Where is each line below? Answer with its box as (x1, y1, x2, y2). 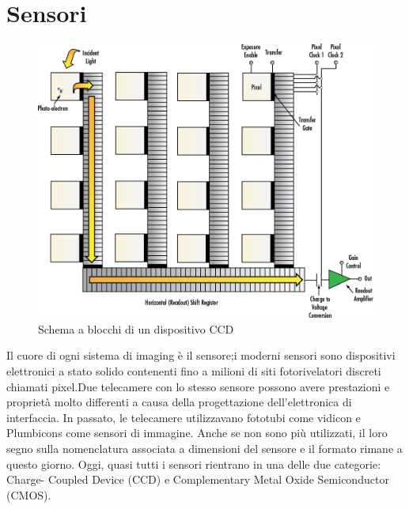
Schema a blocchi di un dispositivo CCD (38, 320, 234, 337)
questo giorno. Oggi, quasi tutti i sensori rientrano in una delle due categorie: (6, 455, 381, 472)
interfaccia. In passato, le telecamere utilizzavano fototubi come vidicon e (6, 409, 361, 425)
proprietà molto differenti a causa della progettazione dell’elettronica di (6, 394, 352, 410)
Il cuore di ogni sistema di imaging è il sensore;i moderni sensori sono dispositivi (6, 347, 396, 364)
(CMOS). (6, 486, 51, 503)
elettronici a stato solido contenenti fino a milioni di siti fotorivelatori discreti (6, 363, 381, 379)
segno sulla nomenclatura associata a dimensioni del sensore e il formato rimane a (6, 439, 403, 456)
